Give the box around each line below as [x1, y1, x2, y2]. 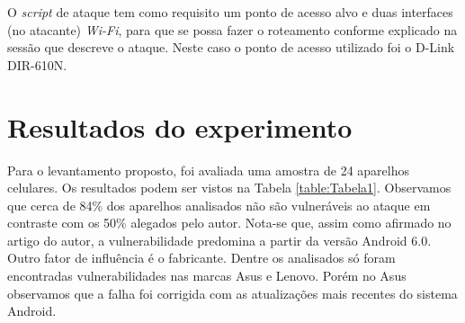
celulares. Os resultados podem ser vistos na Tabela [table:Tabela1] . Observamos [7, 178, 452, 197]
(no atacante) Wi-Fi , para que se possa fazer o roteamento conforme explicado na [7, 20, 458, 39]
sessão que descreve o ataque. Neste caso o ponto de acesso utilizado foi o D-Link [7, 38, 455, 57]
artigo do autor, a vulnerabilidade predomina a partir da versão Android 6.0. [7, 230, 432, 249]
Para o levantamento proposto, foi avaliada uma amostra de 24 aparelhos [7, 160, 410, 179]
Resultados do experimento [7, 108, 353, 145]
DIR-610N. [7, 55, 67, 74]
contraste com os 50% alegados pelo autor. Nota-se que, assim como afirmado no [7, 213, 452, 232]
